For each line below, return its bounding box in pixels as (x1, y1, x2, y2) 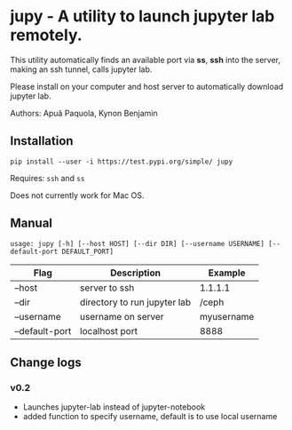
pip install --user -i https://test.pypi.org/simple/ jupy (10, 157, 233, 166)
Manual (10, 216, 52, 231)
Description (110, 267, 161, 279)
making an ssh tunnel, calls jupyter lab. (10, 64, 153, 75)
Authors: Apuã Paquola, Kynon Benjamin (10, 107, 158, 118)
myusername (199, 310, 255, 322)
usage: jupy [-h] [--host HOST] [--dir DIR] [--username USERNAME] (10, 239, 265, 248)
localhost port (79, 324, 138, 337)
